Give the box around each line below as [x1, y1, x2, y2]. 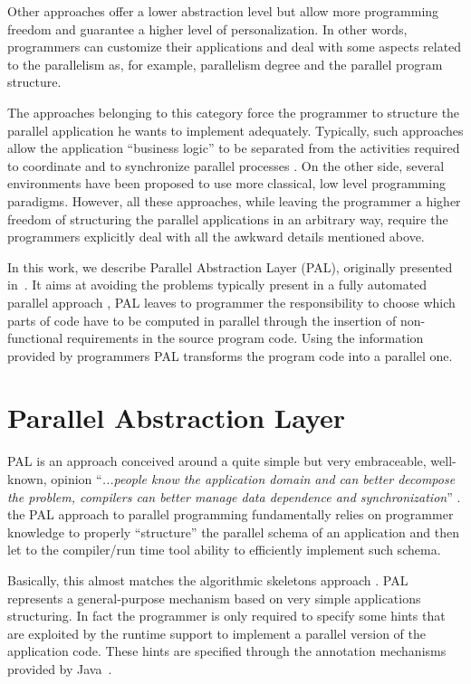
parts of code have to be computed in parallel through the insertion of [7, 310, 397, 329]
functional [7, 328, 63, 347]
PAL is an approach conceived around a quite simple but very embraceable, [7, 451, 427, 470]
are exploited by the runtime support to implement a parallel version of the [7, 623, 426, 642]
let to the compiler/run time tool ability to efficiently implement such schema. [7, 540, 441, 559]
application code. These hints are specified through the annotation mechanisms [7, 641, 447, 660]
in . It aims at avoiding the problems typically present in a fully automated [7, 275, 428, 294]
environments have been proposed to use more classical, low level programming [7, 174, 446, 193]
